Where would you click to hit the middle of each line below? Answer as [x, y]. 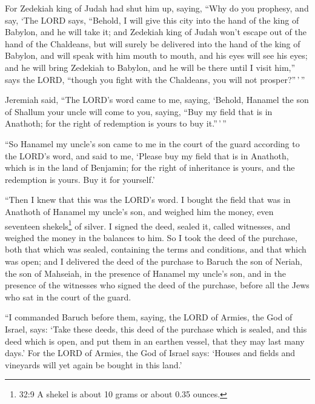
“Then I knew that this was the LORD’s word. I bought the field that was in [148, 200]
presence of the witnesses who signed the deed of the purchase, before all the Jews [157, 285]
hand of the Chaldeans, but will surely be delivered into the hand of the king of [153, 43]
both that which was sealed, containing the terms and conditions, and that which [156, 249]
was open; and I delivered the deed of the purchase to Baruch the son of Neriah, [154, 261]
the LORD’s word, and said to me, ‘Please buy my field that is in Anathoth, [147, 155]
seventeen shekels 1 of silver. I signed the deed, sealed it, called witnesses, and [148, 225]
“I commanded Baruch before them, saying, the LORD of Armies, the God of [149, 317]
